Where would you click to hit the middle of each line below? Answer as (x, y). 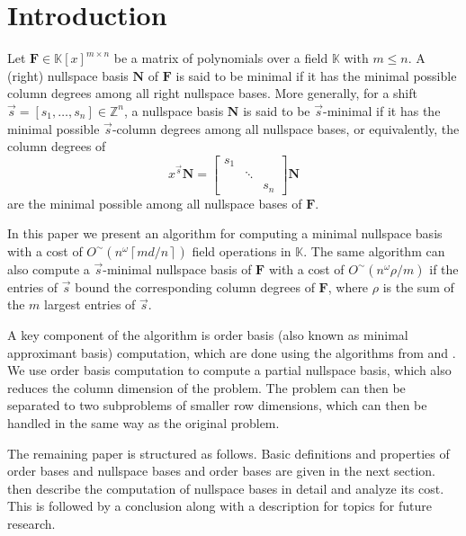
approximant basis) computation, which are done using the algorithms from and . (232, 352)
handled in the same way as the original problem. (143, 423)
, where (348, 286)
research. (31, 523)
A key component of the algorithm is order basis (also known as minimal (208, 335)
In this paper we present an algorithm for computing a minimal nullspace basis (225, 233)
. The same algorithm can (374, 250)
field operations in (242, 250)
